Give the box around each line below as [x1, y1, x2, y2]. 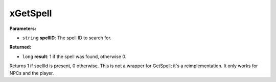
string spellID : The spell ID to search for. [22, 35, 112, 41]
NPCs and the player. [9, 70, 54, 76]
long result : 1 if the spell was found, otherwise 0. [22, 53, 127, 60]
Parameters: [9, 25, 37, 32]
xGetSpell [9, 8, 52, 19]
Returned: [9, 44, 32, 50]
